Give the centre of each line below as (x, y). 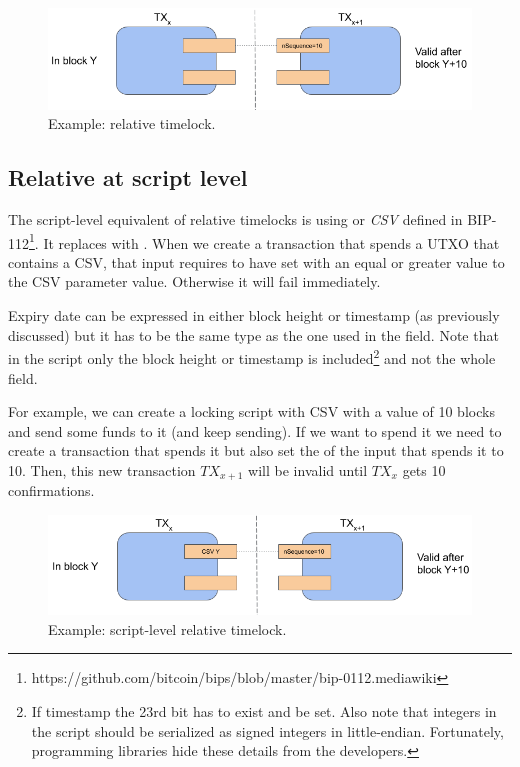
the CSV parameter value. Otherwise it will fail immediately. (194, 281)
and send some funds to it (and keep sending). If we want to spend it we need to (255, 430)
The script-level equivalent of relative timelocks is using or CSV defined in (235, 219)
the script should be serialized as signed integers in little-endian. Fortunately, (267, 730)
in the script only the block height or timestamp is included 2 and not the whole (252, 356)
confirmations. (51, 490)
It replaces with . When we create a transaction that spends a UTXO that (271, 242)
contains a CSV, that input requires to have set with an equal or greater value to (256, 261)
